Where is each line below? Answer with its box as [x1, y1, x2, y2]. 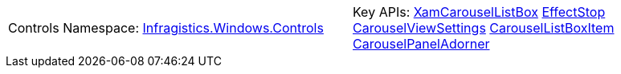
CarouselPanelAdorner [353, 36, 490, 52]
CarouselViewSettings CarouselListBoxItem [353, 20, 615, 36]
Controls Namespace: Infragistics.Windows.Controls [8, 20, 324, 36]
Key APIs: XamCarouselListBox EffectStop [353, 4, 606, 20]
